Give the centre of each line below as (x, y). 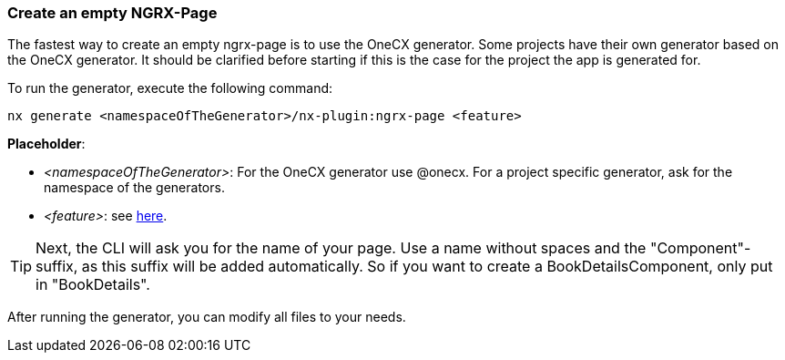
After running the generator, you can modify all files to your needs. (207, 317)
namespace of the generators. (134, 188)
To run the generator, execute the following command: (170, 88)
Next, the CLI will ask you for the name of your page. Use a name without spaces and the (341, 248)
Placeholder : (46, 144)
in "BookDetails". (93, 285)
